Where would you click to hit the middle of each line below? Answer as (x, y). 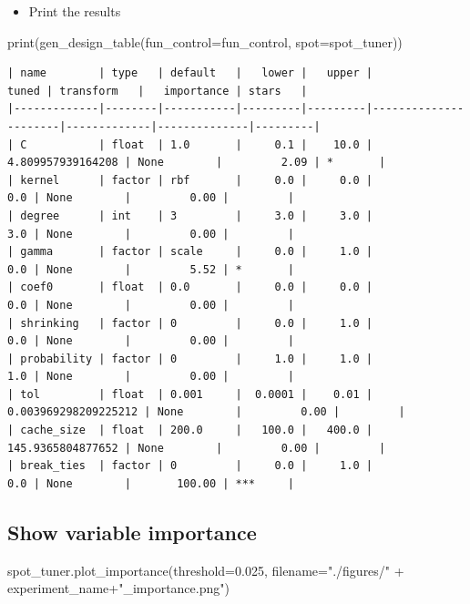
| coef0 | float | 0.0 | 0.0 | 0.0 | (190, 287)
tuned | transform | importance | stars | (158, 91)
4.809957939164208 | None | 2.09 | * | (197, 163)
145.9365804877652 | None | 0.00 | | (197, 448)
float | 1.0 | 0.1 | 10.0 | (242, 144)
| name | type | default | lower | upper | (190, 73)
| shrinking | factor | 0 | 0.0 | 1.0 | (190, 323)
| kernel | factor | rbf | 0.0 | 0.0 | (190, 180)
